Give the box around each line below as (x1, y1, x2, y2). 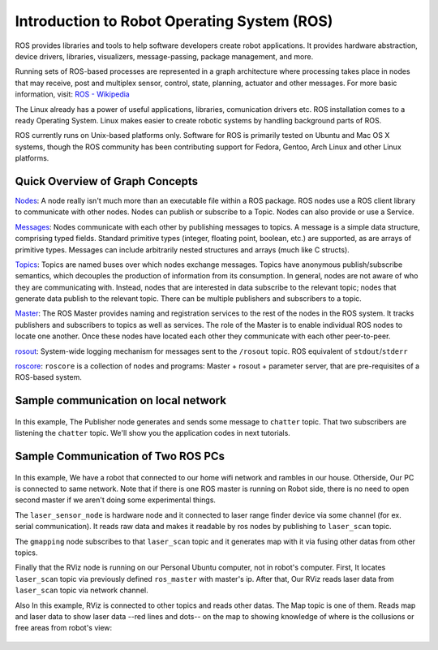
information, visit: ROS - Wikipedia (15, 89, 130, 99)
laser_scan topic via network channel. (15, 585, 149, 596)
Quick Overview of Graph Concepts (15, 174, 199, 188)
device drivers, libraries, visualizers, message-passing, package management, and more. (15, 51, 314, 61)
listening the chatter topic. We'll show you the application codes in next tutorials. (15, 428, 291, 438)
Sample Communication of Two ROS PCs (15, 450, 225, 463)
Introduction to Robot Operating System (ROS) (15, 12, 333, 30)
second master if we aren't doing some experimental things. (15, 495, 217, 505)
